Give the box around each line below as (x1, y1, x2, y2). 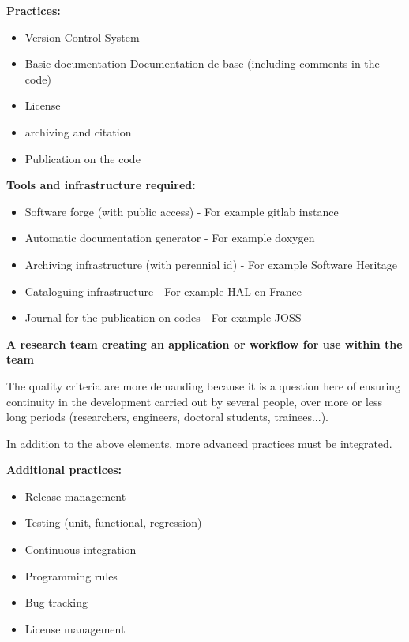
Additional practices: (6, 461, 122, 478)
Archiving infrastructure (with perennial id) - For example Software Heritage (24, 256, 397, 272)
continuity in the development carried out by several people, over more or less (6, 393, 383, 409)
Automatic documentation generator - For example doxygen (24, 230, 315, 246)
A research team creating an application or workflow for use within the (6, 335, 403, 352)
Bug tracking (24, 594, 88, 610)
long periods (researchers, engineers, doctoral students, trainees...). (6, 409, 328, 425)
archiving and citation (24, 123, 132, 140)
